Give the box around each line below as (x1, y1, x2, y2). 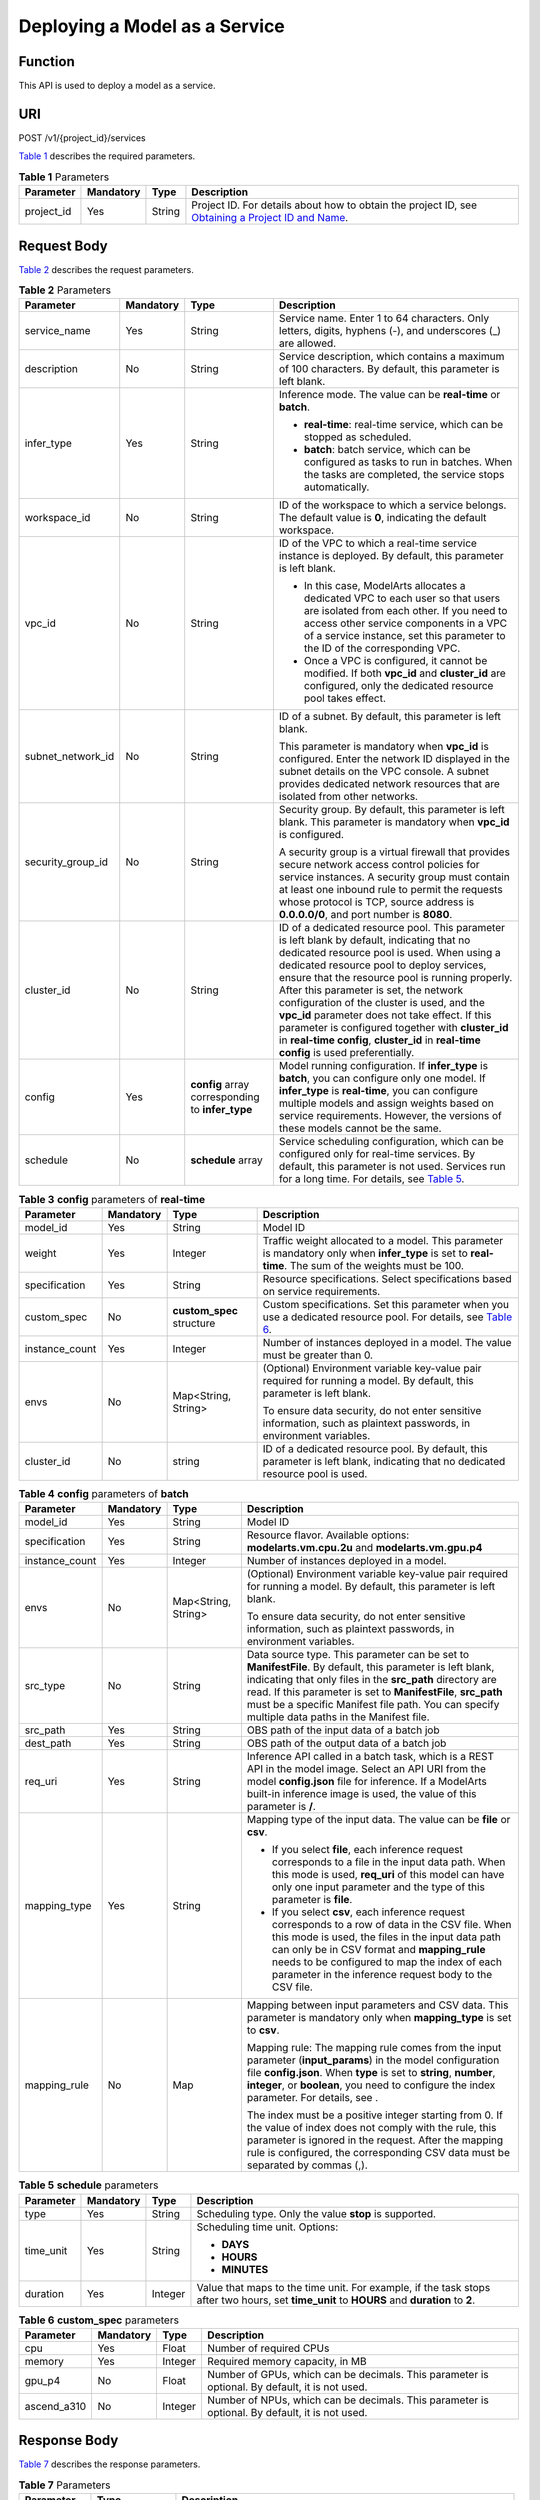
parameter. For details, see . (246, 2091, 379, 2105)
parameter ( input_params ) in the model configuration (246, 2053, 500, 2067)
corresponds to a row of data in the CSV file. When (271, 1918, 512, 1932)
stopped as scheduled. (303, 430, 412, 444)
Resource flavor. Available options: (246, 1528, 410, 1542)
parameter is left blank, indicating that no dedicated (262, 1454, 506, 1468)
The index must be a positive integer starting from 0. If (246, 2108, 504, 2122)
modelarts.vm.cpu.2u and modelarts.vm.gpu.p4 (246, 1541, 483, 1555)
